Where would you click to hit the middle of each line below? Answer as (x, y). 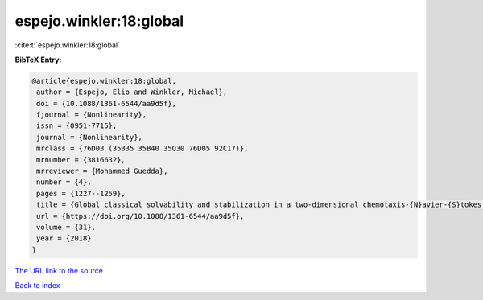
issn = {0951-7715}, (77, 126)
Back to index (37, 286)
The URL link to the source (59, 270)
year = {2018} (64, 238)
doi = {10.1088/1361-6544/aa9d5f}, (107, 103)
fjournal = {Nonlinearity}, (92, 115)
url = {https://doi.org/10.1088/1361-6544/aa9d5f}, (140, 216)
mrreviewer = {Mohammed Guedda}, (102, 171)
